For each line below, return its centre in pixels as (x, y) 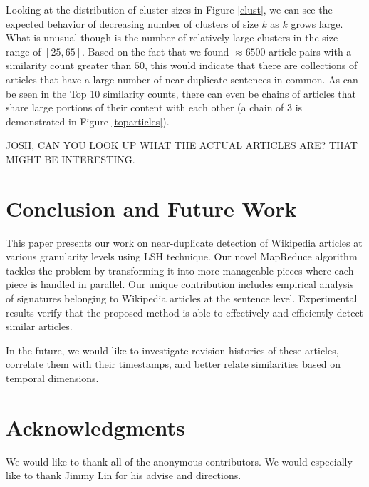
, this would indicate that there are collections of (251, 65)
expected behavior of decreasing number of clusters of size (132, 23)
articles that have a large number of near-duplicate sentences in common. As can (182, 79)
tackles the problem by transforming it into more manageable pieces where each (180, 270)
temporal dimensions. (52, 378)
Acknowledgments (95, 427)
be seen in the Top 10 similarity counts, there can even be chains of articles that (181, 93)
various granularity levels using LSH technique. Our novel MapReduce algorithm (182, 256)
